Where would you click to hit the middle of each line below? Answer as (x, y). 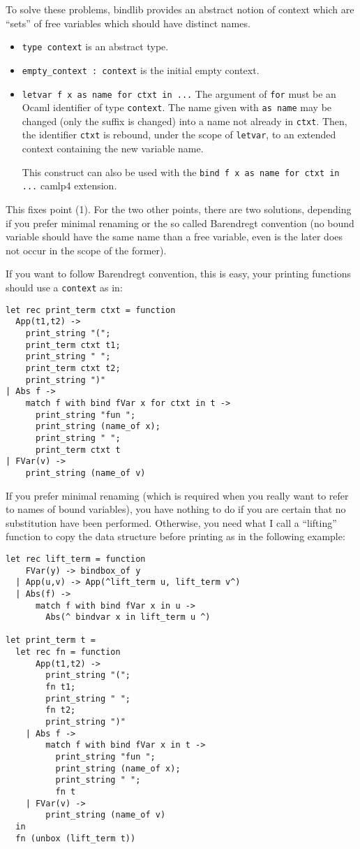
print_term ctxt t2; (73, 368)
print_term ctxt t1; (73, 345)
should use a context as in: (64, 287)
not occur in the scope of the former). (86, 250)
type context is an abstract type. (95, 46)
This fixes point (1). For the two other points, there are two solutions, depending (179, 209)
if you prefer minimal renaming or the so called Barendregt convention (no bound (180, 223)
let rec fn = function (68, 652)
